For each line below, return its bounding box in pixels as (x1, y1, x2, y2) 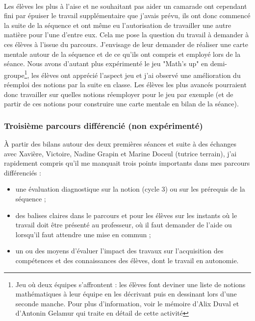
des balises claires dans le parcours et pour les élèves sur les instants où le (15, 210, 237, 220)
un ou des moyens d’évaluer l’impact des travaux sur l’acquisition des (15, 246, 224, 256)
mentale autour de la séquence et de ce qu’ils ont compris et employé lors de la (4, 49, 241, 59)
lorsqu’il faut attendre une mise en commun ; (15, 229, 151, 239)
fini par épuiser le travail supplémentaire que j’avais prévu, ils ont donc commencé (4, 10, 251, 21)
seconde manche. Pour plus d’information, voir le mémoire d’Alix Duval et (15, 298, 239, 308)
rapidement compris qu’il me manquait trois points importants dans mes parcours (4, 158, 250, 168)
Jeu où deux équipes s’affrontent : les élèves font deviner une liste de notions (15, 279, 246, 289)
